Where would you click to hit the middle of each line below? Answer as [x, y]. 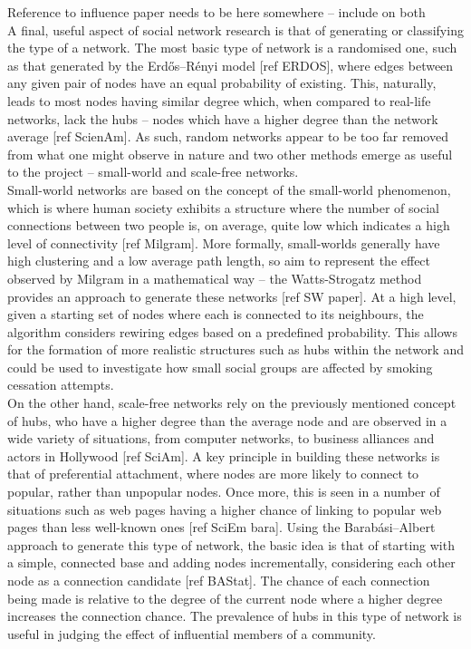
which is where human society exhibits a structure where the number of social [223, 207]
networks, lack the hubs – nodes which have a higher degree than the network [223, 118]
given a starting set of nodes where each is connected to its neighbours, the [216, 314]
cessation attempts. [61, 385]
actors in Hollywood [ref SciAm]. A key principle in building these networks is [224, 455]
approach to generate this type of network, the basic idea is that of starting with [231, 544]
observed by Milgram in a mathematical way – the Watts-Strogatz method [215, 278]
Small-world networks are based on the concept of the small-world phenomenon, [229, 189]
